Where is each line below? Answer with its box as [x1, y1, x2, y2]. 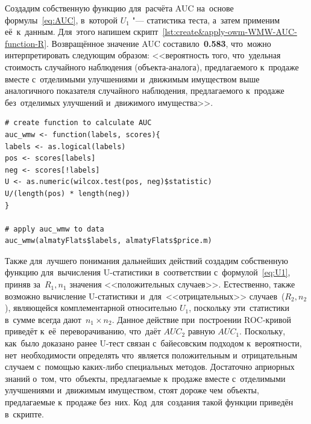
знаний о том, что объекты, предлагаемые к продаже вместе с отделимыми [5, 372, 286, 384]
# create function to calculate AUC [5, 118, 152, 128]
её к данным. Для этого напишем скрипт [5, 25, 159, 38]
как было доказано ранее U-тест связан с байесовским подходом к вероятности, [5, 337, 302, 349]
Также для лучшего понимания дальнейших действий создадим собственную [5, 254, 288, 266]
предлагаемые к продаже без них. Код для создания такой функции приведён [5, 396, 294, 408]
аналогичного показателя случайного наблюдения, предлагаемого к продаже [5, 84, 284, 97]
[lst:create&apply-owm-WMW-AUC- [162, 25, 297, 38]
